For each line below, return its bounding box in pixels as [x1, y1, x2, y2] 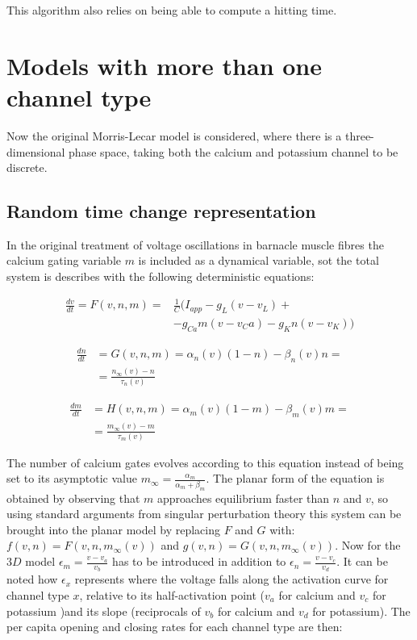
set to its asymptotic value [6, 470, 137, 487]
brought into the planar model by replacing [6, 521, 220, 538]
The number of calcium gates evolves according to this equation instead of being [6, 454, 404, 471]
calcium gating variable [6, 252, 121, 269]
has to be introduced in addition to [112, 553, 286, 570]
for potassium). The [312, 602, 411, 619]
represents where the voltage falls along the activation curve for [74, 571, 389, 588]
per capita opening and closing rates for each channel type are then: [6, 618, 343, 635]
